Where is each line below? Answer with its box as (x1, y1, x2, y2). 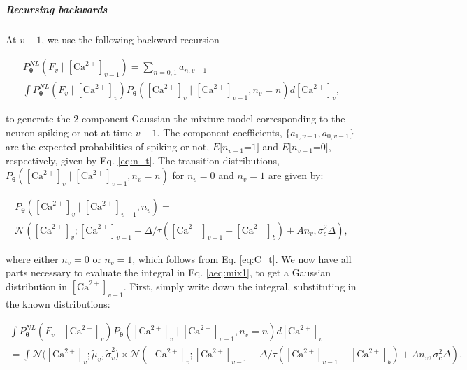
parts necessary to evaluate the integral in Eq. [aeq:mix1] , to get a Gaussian (6, 265, 331, 280)
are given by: (268, 168, 324, 183)
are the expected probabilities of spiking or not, (6, 139, 210, 154)
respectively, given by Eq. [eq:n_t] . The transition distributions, (6, 152, 280, 167)
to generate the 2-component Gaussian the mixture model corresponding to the (6, 111, 345, 126)
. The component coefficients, (157, 124, 282, 139)
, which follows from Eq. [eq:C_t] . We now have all (132, 251, 352, 266)
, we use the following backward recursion (41, 31, 220, 46)
